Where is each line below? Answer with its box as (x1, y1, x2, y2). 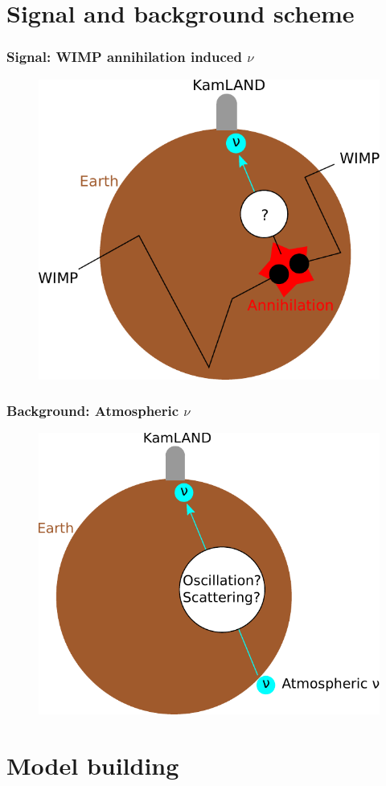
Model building (6, 749, 179, 782)
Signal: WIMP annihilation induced (6, 47, 242, 67)
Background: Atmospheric (6, 401, 179, 421)
